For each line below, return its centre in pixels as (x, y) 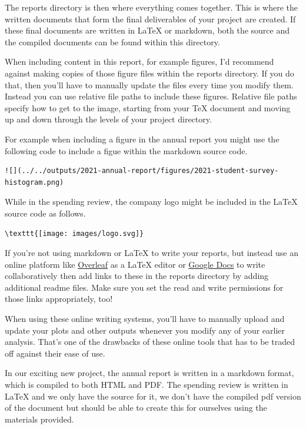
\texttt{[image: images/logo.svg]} (74, 233)
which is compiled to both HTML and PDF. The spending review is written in (147, 385)
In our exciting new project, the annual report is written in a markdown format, (149, 373)
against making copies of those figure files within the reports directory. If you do (149, 73)
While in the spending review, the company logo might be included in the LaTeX (151, 202)
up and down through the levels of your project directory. (108, 119)
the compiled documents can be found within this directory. (112, 41)
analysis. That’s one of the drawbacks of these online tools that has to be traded (150, 342)
